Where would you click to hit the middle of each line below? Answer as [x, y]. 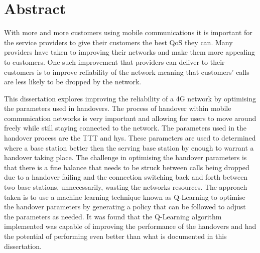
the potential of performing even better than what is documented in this [115, 236]
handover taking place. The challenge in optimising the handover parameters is [125, 157]
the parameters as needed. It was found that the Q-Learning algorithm [113, 216]
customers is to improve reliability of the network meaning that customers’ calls [127, 72]
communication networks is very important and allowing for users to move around [130, 118]
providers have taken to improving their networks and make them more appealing [130, 52]
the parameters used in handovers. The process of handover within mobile [118, 108]
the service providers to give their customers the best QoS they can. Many [118, 42]
